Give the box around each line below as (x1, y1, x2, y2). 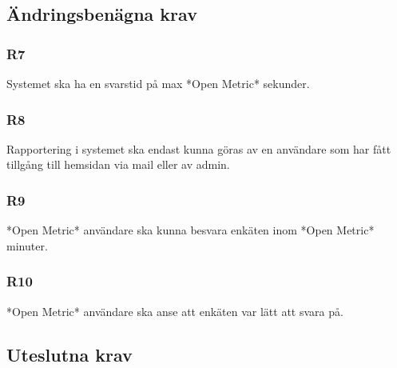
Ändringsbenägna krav (6, 2, 197, 26)
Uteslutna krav (6, 342, 133, 366)
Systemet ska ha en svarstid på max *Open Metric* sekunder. (6, 75, 310, 91)
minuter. (6, 237, 48, 254)
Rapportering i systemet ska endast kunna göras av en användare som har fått (6, 140, 391, 157)
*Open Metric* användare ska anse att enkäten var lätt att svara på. (6, 302, 343, 319)
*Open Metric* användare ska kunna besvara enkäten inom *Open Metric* (6, 222, 375, 238)
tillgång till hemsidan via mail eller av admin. (6, 156, 230, 173)
